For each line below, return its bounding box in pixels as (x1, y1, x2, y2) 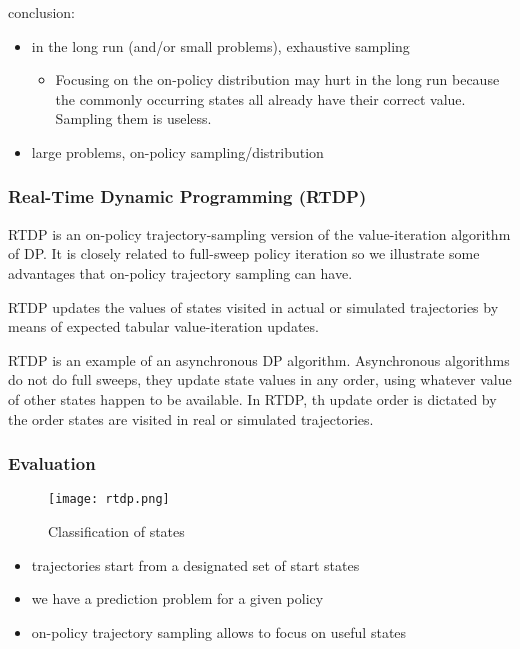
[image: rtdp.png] (48, 492, 170, 507)
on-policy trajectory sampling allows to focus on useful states (31, 621, 407, 642)
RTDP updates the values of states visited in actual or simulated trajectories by (8, 296, 499, 317)
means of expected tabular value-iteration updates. (8, 316, 319, 337)
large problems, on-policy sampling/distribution (31, 141, 324, 162)
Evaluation (8, 451, 96, 476)
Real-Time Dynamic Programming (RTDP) (8, 184, 367, 209)
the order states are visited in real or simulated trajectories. (8, 408, 374, 429)
